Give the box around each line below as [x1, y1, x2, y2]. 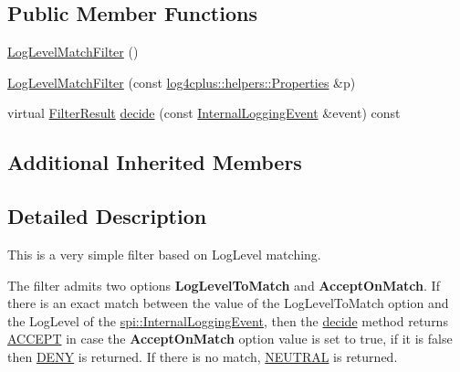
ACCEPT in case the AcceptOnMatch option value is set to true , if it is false [7, 329, 453, 348]
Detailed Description [7, 202, 207, 230]
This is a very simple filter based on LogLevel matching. [7, 244, 321, 263]
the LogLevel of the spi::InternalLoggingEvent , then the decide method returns [7, 311, 448, 330]
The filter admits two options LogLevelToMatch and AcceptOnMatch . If [7, 275, 440, 294]
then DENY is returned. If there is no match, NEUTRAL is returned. [7, 346, 398, 366]
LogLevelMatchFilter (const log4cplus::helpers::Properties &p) [7, 72, 356, 91]
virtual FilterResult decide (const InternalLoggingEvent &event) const [7, 103, 401, 122]
